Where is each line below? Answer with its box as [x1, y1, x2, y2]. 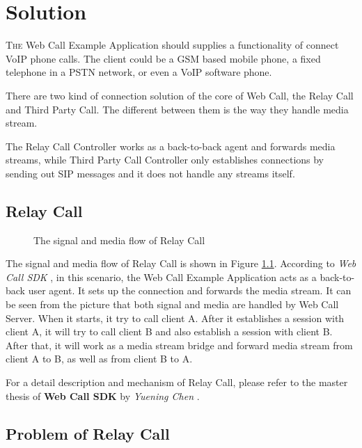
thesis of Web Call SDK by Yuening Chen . [6, 388, 200, 403]
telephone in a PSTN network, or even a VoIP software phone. [6, 65, 272, 79]
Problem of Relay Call [6, 422, 170, 444]
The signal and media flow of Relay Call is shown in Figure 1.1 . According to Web [6, 256, 356, 271]
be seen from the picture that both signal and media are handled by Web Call [6, 297, 339, 312]
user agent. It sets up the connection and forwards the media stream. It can [28, 283, 352, 298]
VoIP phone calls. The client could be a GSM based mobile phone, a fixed [6, 51, 321, 65]
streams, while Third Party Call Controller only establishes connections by [6, 152, 324, 167]
